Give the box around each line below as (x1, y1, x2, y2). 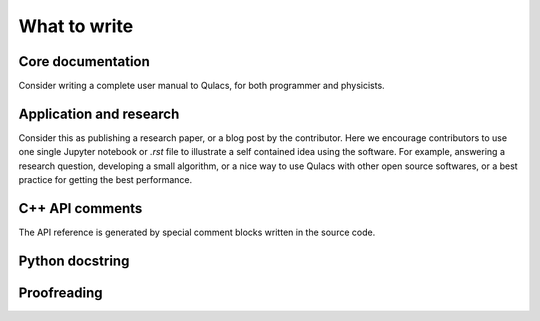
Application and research (18, 105, 180, 122)
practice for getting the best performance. (18, 174, 193, 186)
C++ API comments (18, 200, 143, 217)
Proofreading (18, 284, 103, 301)
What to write (18, 15, 134, 37)
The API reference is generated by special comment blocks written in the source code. (18, 226, 376, 239)
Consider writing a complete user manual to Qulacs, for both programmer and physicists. (18, 80, 385, 92)
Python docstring (18, 252, 130, 269)
